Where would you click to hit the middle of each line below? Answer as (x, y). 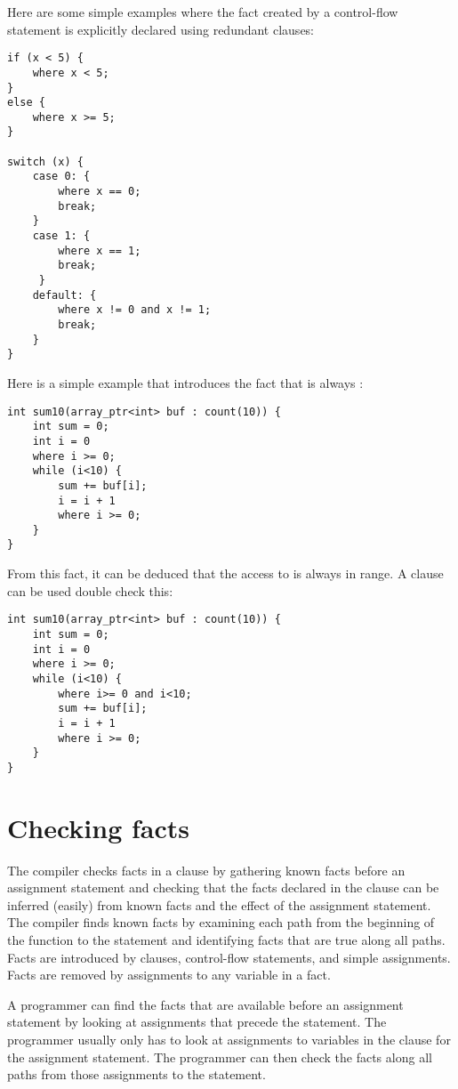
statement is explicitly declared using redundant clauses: (161, 29)
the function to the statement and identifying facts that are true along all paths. (226, 940)
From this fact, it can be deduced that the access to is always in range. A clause (225, 573)
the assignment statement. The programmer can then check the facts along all (220, 1057)
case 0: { (61, 177)
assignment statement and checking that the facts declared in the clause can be (223, 887)
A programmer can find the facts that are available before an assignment (205, 1004)
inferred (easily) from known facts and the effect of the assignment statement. (219, 904)
